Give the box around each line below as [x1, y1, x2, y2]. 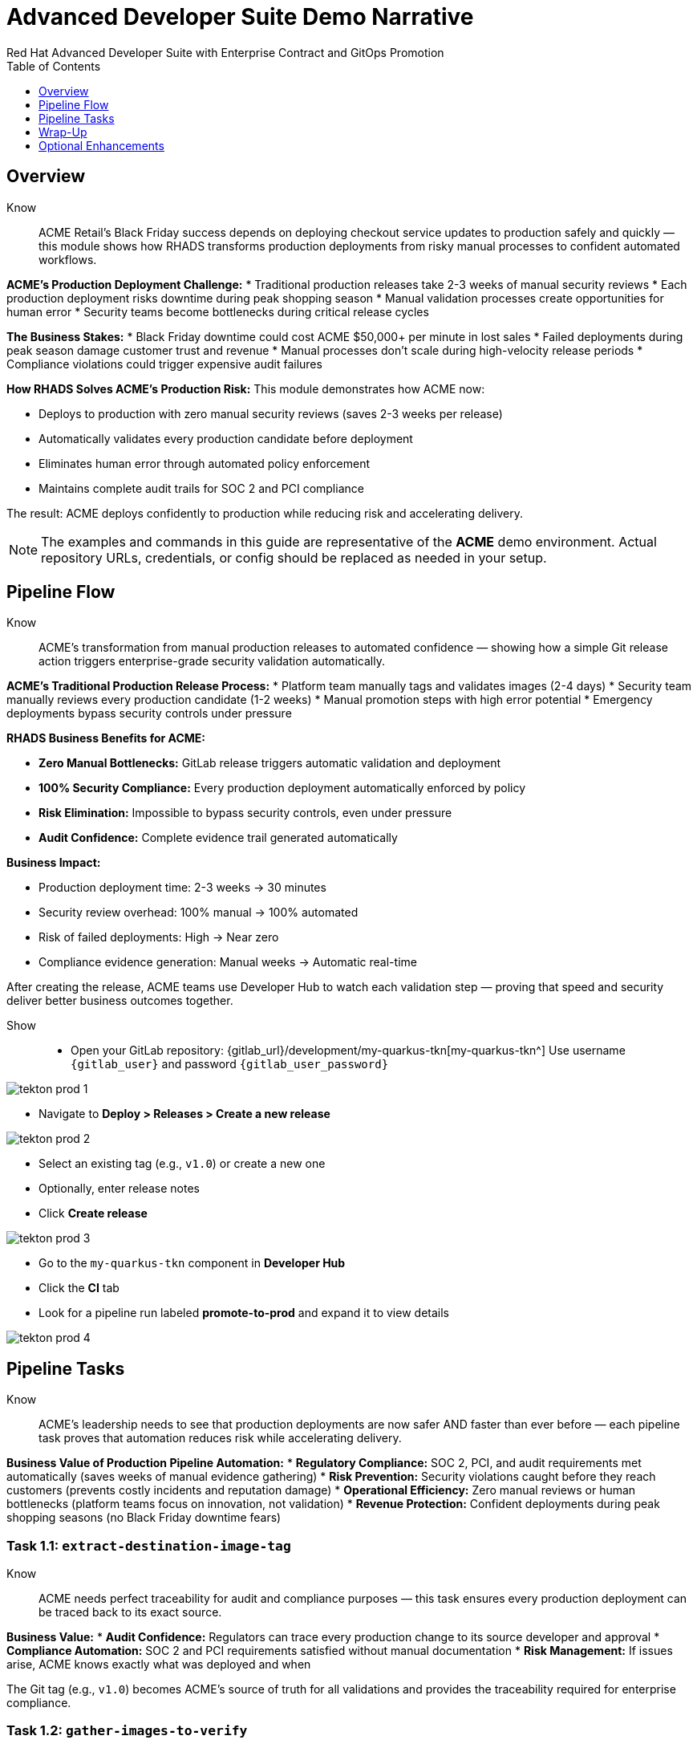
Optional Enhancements [38, 138, 164, 152]
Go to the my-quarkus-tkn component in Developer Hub [38, 1256, 346, 1270]
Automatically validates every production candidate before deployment [38, 431, 413, 445]
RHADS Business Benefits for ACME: [6, 731, 206, 746]
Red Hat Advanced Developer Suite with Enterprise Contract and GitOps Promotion [6, 45, 444, 59]
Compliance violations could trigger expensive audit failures [6, 356, 322, 371]
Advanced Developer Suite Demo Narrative [6, 3, 474, 30]
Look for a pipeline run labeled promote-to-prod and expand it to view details [38, 1306, 449, 1320]
